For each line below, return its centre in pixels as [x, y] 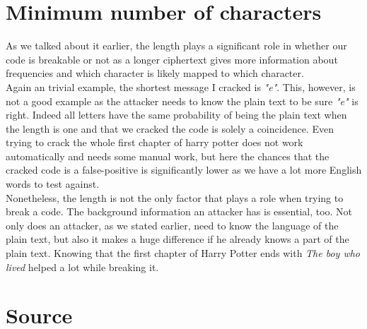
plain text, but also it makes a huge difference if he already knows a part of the [177, 239]
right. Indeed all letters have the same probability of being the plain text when [176, 115]
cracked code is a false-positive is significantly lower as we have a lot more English [184, 170]
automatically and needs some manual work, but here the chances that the [168, 156]
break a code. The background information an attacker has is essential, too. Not [179, 211]
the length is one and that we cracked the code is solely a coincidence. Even [170, 128]
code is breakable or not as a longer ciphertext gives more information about [172, 59]
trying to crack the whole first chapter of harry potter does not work [155, 142]
